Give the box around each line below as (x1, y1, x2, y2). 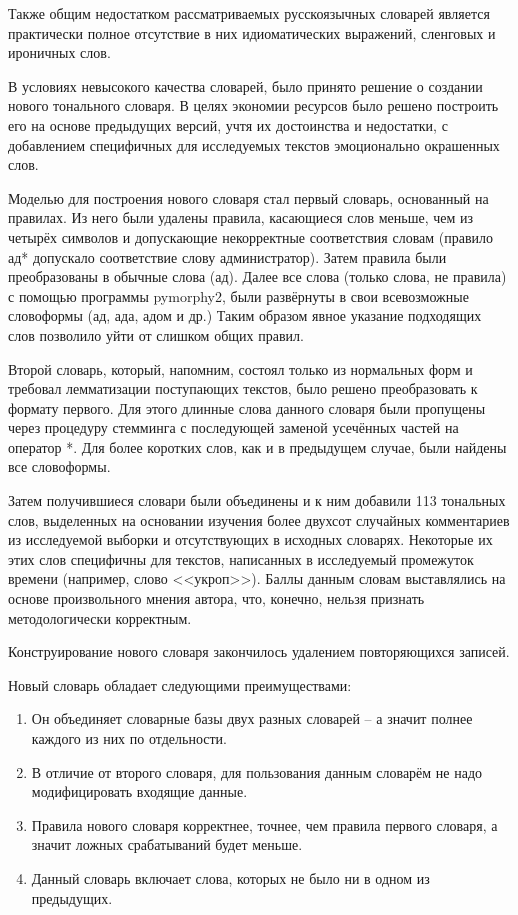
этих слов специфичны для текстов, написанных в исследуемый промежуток (8, 548, 474, 569)
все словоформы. (8, 456, 111, 477)
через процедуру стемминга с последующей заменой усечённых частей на (8, 417, 459, 438)
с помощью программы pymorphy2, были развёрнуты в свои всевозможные (8, 285, 469, 306)
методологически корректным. (8, 607, 192, 628)
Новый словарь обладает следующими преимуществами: (8, 674, 352, 695)
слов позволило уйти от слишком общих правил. (8, 324, 304, 345)
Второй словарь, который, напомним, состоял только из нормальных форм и (8, 358, 473, 379)
